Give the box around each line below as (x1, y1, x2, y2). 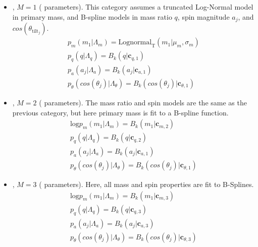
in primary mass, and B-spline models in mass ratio (12, 11, 172, 22)
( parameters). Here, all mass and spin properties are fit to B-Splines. (39, 179, 254, 190)
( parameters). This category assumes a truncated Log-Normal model (39, 2, 253, 12)
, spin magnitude (177, 11, 230, 22)
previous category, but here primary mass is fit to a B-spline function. (12, 107, 229, 117)
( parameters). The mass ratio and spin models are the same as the (39, 97, 247, 107)
